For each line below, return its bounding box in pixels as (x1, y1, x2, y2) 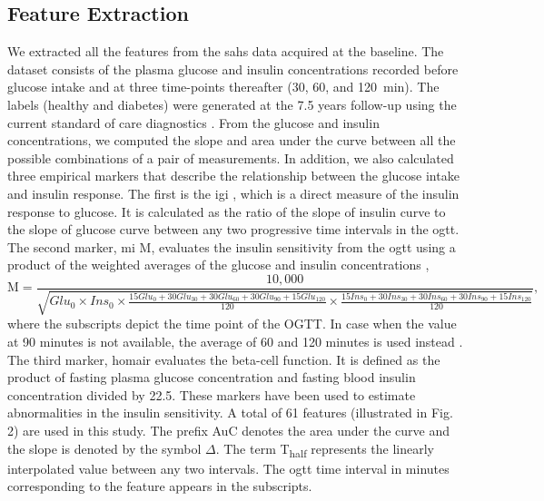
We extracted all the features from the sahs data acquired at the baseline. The (7, 42, 444, 61)
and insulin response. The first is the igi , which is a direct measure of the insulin (7, 183, 460, 202)
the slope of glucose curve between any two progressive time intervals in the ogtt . (7, 220, 460, 239)
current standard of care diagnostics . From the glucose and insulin (7, 113, 380, 132)
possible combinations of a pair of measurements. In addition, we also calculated (7, 148, 454, 167)
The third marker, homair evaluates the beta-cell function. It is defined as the (7, 349, 440, 368)
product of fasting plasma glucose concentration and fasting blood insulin (7, 368, 416, 387)
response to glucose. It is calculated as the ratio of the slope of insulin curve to (7, 201, 446, 221)
